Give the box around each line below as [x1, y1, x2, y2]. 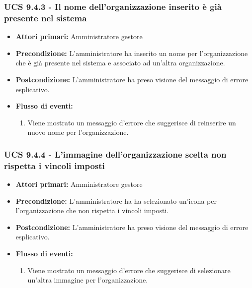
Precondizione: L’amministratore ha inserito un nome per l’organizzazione [15, 48, 248, 58]
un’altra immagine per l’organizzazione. [27, 275, 148, 285]
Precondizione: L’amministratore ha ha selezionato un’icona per [15, 195, 217, 206]
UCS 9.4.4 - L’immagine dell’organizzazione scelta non [4, 148, 227, 160]
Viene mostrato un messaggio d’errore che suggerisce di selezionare [27, 265, 231, 275]
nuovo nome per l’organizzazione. [27, 127, 129, 137]
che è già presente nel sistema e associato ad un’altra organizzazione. [15, 58, 225, 68]
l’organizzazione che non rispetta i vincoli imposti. [15, 205, 169, 216]
